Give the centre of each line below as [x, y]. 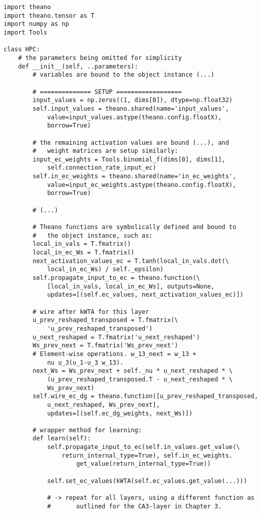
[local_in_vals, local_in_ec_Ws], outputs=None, [131, 286]
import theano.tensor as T [49, 15]
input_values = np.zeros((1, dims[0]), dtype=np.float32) [133, 100]
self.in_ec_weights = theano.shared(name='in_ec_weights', [135, 176]
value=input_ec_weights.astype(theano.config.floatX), [142, 185]
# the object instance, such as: [93, 235]
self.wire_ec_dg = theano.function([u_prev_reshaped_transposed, [145, 396]
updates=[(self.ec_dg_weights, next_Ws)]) [120, 413]
